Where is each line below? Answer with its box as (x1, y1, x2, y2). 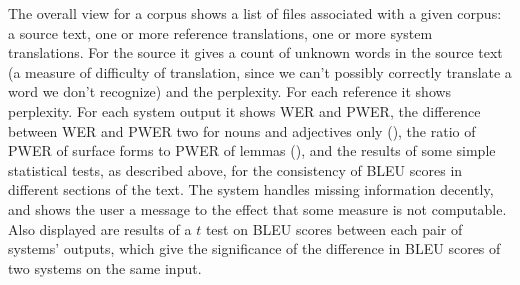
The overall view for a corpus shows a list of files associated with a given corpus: (8, 3, 502, 23)
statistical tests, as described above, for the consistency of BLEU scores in (8, 159, 463, 180)
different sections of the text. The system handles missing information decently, (8, 179, 494, 200)
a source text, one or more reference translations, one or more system (8, 22, 433, 43)
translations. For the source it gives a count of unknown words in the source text (8, 42, 503, 63)
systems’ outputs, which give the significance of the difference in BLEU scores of (8, 238, 501, 259)
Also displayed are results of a (8, 218, 192, 239)
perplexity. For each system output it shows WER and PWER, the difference (8, 100, 481, 121)
